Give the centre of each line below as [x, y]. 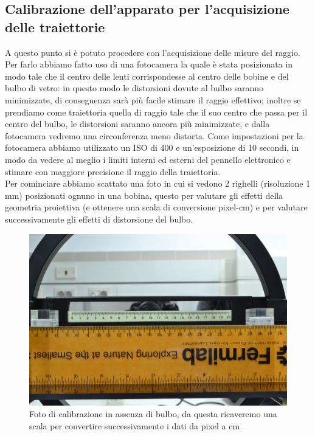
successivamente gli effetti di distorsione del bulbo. [99, 219]
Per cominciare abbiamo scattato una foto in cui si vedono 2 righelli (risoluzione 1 [158, 183]
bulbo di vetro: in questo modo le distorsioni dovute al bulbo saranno [134, 88]
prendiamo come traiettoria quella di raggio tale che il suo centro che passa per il [156, 112]
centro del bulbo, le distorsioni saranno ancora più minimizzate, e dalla [137, 124]
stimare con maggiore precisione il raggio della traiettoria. [113, 171]
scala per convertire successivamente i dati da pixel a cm [135, 426]
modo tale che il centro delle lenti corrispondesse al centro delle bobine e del [147, 76]
